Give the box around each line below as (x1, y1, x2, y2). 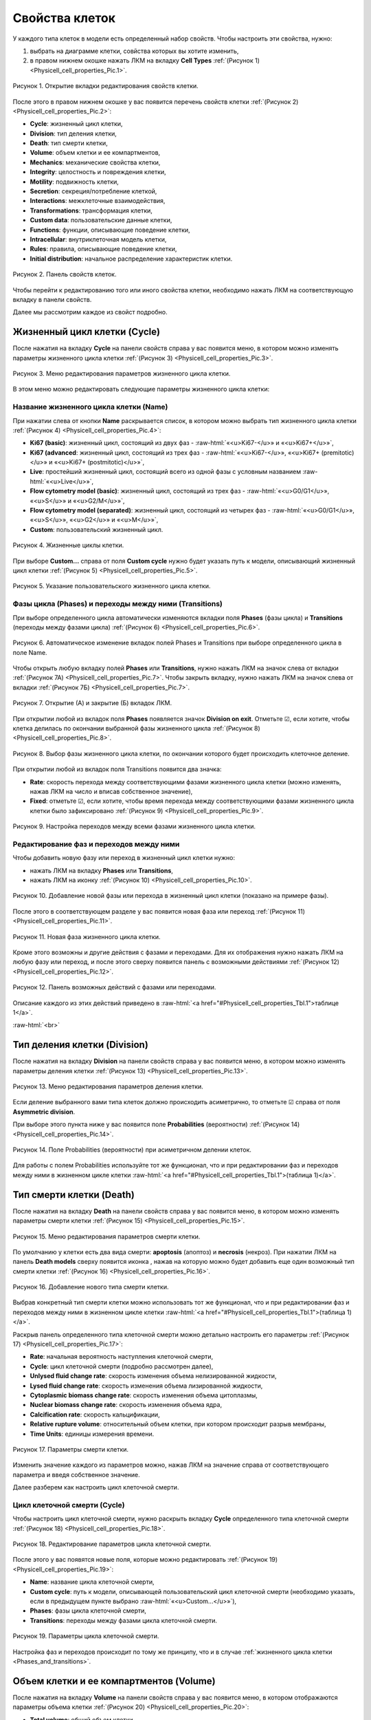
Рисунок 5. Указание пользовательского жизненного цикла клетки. (12, 582, 211, 590)
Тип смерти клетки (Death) (12, 1189, 135, 1201)
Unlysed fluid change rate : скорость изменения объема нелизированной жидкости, (30, 1372, 277, 1380)
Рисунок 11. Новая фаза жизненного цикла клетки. (12, 932, 161, 940)
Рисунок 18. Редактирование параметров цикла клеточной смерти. (12, 1540, 212, 1548)
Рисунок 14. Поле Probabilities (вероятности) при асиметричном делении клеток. (12, 1146, 252, 1154)
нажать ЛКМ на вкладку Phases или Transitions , (30, 866, 173, 874)
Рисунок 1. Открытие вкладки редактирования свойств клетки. (12, 82, 199, 90)
